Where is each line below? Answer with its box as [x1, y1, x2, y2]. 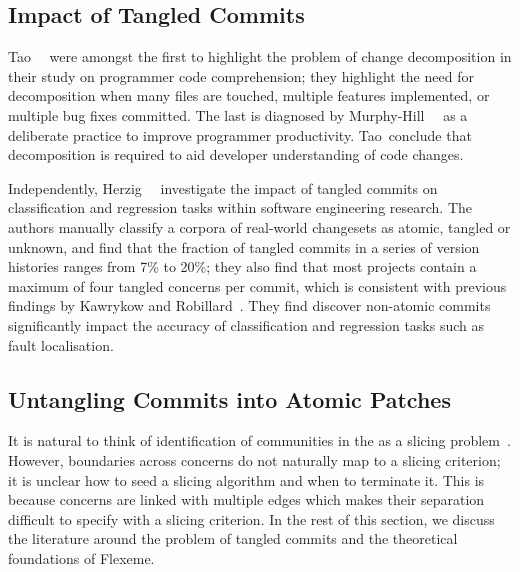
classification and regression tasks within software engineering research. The [8, 197, 472, 218]
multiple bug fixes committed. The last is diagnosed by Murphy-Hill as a [8, 104, 468, 125]
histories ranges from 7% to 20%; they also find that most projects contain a [8, 256, 477, 277]
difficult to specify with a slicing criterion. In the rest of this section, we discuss [8, 508, 495, 529]
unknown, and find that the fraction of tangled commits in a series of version [8, 236, 480, 257]
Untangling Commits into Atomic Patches [8, 383, 451, 414]
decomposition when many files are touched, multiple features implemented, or [8, 85, 490, 106]
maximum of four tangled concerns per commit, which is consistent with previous [8, 275, 507, 296]
